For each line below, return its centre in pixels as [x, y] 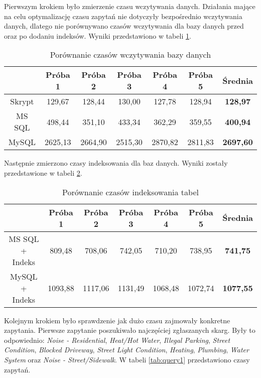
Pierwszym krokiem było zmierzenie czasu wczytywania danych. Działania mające [130, 6]
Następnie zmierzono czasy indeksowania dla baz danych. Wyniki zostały [116, 163]
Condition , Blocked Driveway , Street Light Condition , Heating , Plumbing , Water [126, 350]
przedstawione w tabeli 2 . [43, 172]
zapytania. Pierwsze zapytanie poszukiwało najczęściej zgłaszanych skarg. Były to [130, 330]
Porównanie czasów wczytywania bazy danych [130, 55]
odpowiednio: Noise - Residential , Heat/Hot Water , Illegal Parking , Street [117, 340]
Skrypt [22, 101]
